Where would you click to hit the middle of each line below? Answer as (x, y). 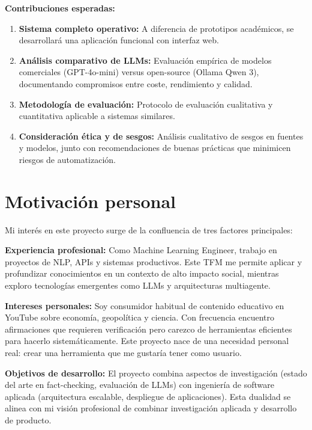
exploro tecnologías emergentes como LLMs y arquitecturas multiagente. (138, 285)
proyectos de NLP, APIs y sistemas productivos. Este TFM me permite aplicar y (154, 261)
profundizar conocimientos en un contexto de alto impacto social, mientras (142, 273)
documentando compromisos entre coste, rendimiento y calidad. (136, 83)
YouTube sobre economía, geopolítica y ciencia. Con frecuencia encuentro (139, 317)
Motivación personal (91, 201)
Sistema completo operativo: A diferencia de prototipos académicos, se (156, 28)
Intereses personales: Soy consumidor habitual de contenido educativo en (145, 305)
